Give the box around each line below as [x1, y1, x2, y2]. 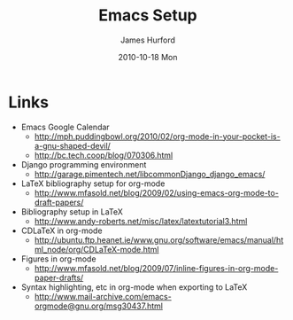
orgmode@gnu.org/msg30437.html [34, 300, 163, 311]
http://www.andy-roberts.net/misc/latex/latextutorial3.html [34, 215, 248, 226]
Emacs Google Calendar [20, 121, 110, 132]
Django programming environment [20, 159, 147, 169]
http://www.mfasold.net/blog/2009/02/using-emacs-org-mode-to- [34, 187, 280, 198]
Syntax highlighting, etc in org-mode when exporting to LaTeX [20, 281, 248, 293]
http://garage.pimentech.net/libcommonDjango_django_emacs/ [34, 168, 266, 179]
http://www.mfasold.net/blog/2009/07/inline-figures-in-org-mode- [34, 262, 279, 273]
